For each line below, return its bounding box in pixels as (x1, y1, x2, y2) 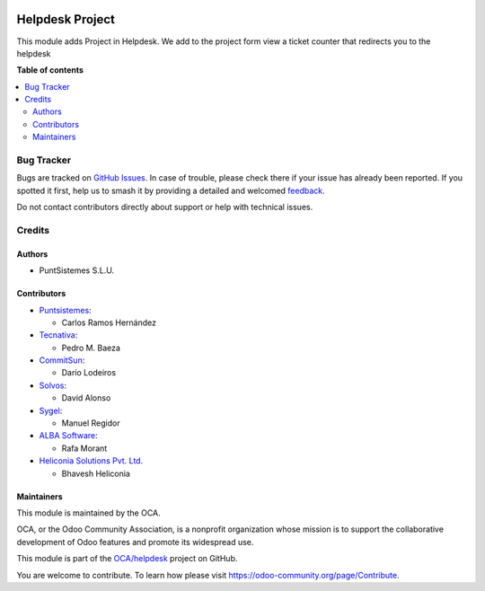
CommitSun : (39, 355, 85, 366)
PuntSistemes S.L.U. (39, 265, 115, 276)
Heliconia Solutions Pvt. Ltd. (39, 455, 144, 466)
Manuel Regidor (61, 418, 120, 428)
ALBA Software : (39, 430, 98, 441)
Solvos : (39, 380, 67, 391)
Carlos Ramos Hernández (61, 317, 157, 328)
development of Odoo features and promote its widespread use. (16, 536, 254, 547)
